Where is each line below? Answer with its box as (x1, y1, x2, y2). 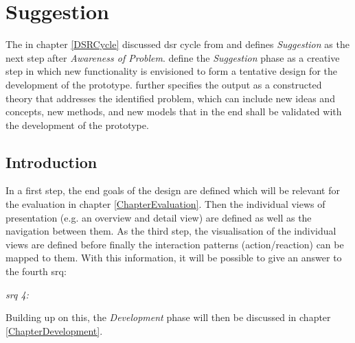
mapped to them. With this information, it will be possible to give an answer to (5, 250, 342, 265)
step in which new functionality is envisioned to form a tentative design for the (5, 64, 337, 78)
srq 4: (5, 287, 29, 301)
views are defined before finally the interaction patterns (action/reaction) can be (5, 237, 344, 251)
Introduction (5, 151, 98, 172)
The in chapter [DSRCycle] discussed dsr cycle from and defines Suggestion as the (5, 37, 350, 51)
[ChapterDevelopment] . (5, 323, 103, 338)
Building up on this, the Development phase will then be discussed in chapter (5, 310, 331, 324)
